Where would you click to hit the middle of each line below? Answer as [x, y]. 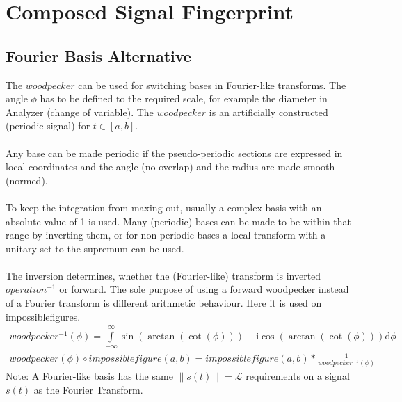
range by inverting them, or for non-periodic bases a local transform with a [166, 235]
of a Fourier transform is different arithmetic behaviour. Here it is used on [164, 303]
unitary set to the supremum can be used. [95, 248]
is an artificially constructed [268, 112]
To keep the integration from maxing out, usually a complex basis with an [164, 207]
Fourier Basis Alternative [98, 55]
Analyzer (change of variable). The [80, 112]
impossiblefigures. [43, 316]
